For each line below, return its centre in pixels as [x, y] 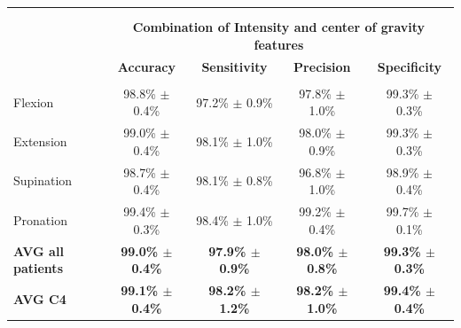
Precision [322, 66]
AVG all [39, 250]
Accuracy [146, 66]
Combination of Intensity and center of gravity [279, 27]
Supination [43, 180]
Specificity [409, 66]
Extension [40, 141]
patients [38, 268]
